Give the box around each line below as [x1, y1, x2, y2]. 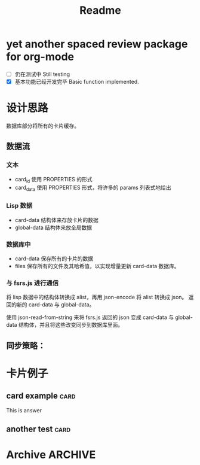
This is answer [6, 406, 42, 414]
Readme [79, 4, 121, 17]
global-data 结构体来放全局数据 [14, 224, 93, 231]
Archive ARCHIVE [6, 448, 96, 461]
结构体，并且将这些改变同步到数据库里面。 [18, 321, 124, 329]
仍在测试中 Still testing [14, 70, 70, 78]
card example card [6, 391, 76, 401]
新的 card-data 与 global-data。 [16, 301, 95, 308]
